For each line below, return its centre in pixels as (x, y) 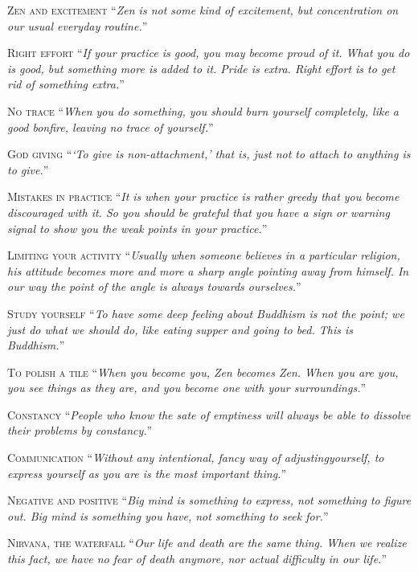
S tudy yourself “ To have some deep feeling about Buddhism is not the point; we (206, 313)
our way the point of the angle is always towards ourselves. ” (154, 286)
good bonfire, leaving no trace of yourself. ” (111, 127)
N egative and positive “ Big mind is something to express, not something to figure (209, 500)
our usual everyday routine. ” (78, 25)
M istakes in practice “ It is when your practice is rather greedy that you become (203, 196)
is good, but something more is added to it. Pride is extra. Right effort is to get (201, 68)
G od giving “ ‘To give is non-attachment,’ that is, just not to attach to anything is (209, 154)
